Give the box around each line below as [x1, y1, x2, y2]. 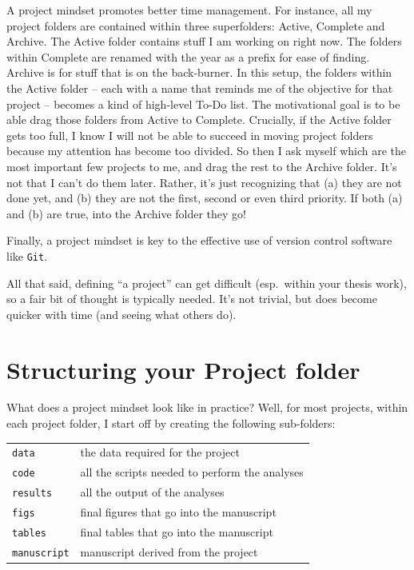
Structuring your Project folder [6, 353, 360, 385]
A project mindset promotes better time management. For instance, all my [6, 2, 372, 18]
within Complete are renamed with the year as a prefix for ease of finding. [6, 48, 370, 65]
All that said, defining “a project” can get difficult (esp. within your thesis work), [6, 274, 407, 291]
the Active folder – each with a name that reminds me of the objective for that [6, 79, 393, 96]
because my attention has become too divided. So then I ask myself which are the [6, 142, 407, 159]
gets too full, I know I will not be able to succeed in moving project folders [6, 126, 373, 143]
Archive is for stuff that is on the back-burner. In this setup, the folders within [6, 64, 392, 81]
